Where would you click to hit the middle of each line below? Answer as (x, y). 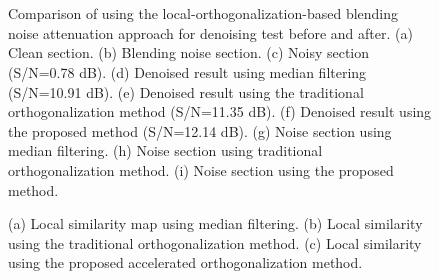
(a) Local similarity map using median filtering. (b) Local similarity (215, 223)
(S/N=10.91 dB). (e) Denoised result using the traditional (186, 91)
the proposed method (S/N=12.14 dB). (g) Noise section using (200, 130)
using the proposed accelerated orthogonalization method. (185, 262)
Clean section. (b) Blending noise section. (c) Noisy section (189, 52)
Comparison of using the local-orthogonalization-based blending (203, 13)
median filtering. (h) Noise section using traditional (165, 150)
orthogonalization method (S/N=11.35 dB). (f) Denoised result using (220, 111)
